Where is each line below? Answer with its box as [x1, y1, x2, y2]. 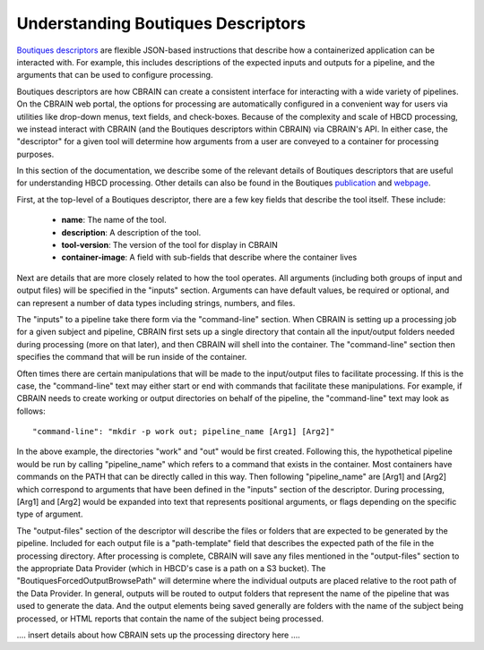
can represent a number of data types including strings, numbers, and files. [16, 297, 296, 308]
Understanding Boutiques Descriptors [16, 13, 307, 33]
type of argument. [16, 509, 83, 519]
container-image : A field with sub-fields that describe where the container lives [61, 252, 358, 263]
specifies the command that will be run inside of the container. [16, 352, 247, 363]
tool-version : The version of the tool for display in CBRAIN [61, 240, 278, 251]
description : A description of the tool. [61, 227, 202, 237]
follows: [16, 406, 46, 416]
